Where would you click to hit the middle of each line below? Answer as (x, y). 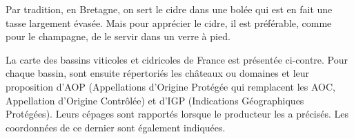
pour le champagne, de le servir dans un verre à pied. (118, 36)
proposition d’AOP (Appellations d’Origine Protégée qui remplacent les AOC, (170, 86)
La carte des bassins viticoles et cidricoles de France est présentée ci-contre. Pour (177, 59)
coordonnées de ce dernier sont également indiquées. (116, 127)
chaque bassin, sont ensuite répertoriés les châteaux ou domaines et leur (158, 73)
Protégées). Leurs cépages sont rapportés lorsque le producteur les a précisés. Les (177, 114)
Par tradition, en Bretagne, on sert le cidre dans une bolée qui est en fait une (169, 9)
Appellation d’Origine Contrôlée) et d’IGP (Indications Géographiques (155, 100)
